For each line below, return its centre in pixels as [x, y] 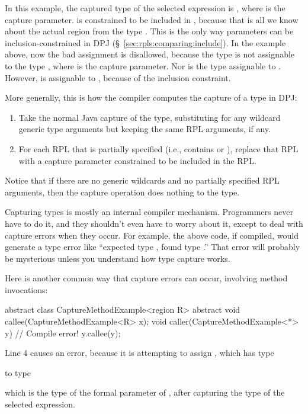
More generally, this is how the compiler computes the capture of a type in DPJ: [151, 97]
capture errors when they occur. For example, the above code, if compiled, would [152, 235]
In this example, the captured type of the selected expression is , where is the [145, 8]
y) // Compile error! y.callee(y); [63, 333]
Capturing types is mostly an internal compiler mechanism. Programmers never [149, 212]
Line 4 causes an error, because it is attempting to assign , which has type [139, 353]
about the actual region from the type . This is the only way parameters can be [149, 31]
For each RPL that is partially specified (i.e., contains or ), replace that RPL [158, 148]
